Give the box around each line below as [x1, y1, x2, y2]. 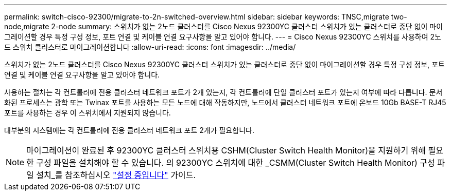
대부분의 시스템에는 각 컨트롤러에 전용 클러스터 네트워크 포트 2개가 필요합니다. [4, 126, 254, 134]
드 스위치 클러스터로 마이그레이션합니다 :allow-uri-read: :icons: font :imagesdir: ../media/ [4, 43, 296, 51]
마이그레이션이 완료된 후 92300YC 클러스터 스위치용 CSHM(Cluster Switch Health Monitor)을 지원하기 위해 [26, 145, 426, 155]
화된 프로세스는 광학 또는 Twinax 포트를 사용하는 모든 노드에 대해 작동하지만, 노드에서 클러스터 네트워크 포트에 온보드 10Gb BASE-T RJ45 [4, 98, 446, 107]
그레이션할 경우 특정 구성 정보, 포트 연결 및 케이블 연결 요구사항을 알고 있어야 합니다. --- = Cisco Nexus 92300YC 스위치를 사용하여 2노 [4, 32, 441, 41]
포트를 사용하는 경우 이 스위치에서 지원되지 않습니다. [4, 108, 171, 117]
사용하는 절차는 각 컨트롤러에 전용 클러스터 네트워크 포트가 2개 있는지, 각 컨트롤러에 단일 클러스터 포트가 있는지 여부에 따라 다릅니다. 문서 [4, 88, 443, 96]
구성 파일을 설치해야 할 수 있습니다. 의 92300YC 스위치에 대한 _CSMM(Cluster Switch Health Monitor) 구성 [36, 158, 435, 168]
